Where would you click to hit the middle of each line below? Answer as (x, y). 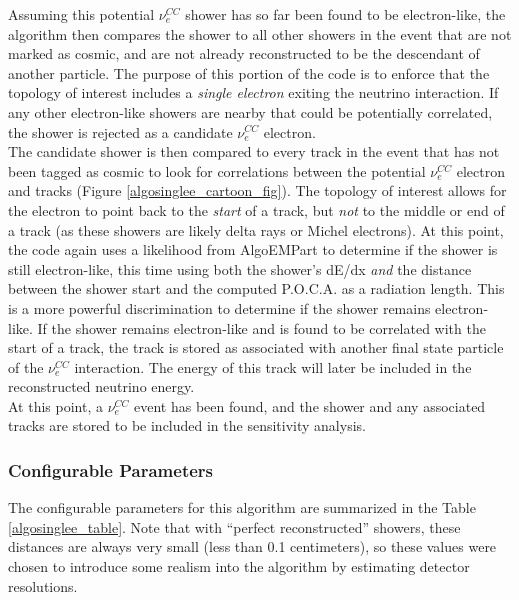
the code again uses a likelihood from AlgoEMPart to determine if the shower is (253, 249)
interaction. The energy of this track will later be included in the (273, 366)
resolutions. (43, 585)
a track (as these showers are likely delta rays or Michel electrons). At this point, (256, 229)
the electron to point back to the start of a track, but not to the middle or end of (256, 209)
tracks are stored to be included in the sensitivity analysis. (187, 425)
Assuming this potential (81, 14)
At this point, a (55, 405)
